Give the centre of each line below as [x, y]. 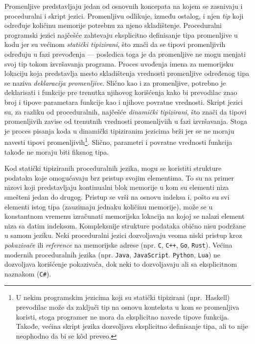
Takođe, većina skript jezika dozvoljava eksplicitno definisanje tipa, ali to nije [132, 326]
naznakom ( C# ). [28, 273]
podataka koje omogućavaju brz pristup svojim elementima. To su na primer [119, 177]
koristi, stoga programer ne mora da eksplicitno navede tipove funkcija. [123, 316]
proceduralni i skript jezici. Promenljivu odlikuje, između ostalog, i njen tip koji [124, 15]
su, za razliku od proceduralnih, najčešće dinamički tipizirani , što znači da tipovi [126, 111]
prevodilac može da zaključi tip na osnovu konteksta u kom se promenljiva [127, 307]
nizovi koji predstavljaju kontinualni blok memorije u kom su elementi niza [117, 187]
